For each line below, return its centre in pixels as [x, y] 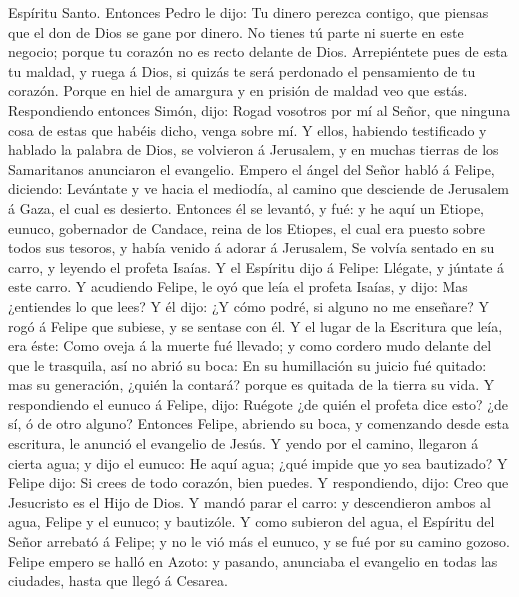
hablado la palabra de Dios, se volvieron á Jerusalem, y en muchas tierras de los [253, 149]
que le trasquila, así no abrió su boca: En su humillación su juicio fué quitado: [247, 364]
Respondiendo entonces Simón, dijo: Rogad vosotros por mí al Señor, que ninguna [259, 109]
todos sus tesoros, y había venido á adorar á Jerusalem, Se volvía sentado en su [251, 247]
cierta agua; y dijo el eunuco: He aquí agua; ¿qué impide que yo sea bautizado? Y [258, 462]
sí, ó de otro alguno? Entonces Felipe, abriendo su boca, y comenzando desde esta [258, 423]
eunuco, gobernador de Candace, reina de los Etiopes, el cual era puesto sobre [247, 227]
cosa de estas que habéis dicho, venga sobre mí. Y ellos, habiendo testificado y [247, 129]
